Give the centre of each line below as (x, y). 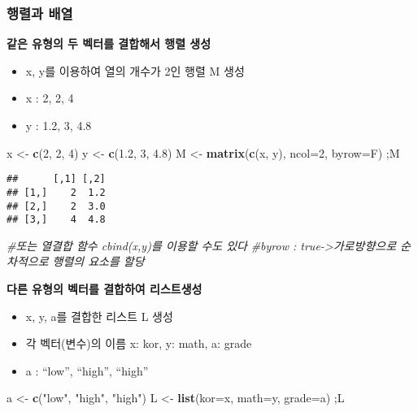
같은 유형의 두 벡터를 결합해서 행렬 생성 (109, 43)
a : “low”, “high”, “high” (87, 370)
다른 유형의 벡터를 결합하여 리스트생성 (104, 288)
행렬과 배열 (40, 13)
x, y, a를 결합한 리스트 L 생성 (99, 316)
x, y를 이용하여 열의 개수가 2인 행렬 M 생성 (135, 70)
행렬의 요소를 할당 (98, 261)
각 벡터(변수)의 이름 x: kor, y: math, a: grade (139, 343)
